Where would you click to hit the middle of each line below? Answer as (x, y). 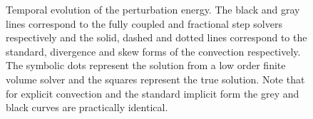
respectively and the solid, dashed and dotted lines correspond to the (156, 37)
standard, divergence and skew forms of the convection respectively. (153, 51)
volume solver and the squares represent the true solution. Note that (155, 79)
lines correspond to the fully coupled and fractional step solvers (144, 23)
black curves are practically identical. (87, 107)
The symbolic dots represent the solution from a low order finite (146, 65)
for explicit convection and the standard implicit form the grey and (153, 93)
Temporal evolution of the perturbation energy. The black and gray (153, 9)
